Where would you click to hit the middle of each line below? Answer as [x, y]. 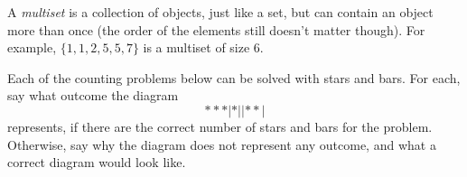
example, [32, 47]
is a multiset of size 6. [203, 47]
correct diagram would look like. [97, 162]
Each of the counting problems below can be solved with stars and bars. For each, [234, 77]
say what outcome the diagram [93, 95]
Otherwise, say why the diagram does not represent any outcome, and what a [222, 144]
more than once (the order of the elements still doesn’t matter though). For [216, 29]
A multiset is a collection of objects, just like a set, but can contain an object [220, 12]
